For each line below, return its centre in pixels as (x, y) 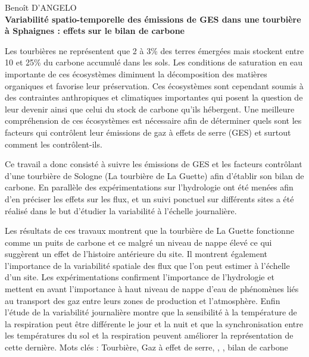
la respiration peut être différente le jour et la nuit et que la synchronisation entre (154, 323)
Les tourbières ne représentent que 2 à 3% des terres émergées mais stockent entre (154, 50)
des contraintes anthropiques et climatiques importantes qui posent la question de (154, 97)
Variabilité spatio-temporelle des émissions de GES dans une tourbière (153, 19)
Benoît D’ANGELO (41, 7)
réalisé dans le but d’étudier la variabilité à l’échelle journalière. (121, 210)
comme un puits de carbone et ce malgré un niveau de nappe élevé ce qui (138, 242)
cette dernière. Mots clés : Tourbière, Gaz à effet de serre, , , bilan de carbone (146, 347)
